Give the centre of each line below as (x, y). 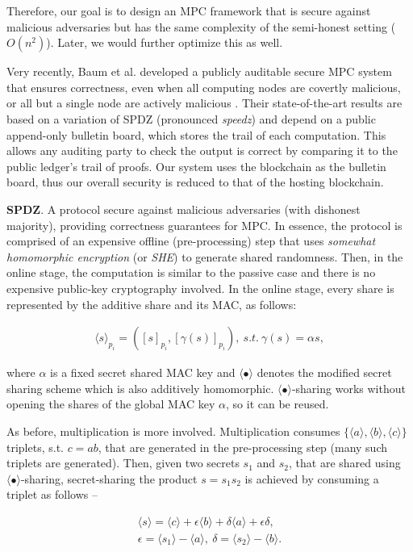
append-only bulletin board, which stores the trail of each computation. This (196, 134)
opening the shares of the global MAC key (111, 404)
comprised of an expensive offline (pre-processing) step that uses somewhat (191, 241)
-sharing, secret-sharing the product (109, 478)
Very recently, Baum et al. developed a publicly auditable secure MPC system (199, 71)
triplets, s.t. (35, 447)
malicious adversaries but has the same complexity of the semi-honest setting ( (201, 26)
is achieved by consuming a (312, 478)
